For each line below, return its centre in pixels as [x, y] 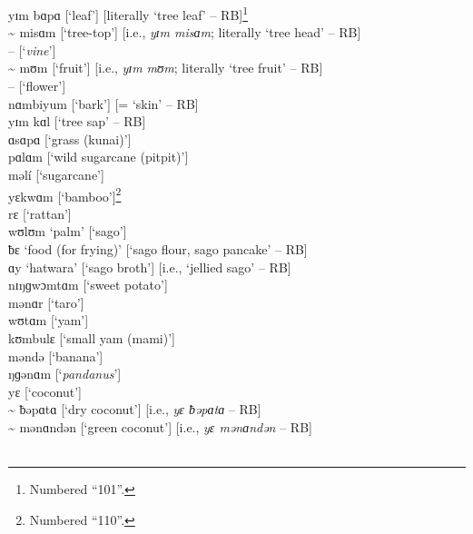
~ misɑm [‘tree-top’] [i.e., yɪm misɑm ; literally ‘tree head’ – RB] [185, 32]
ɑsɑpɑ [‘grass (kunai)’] [70, 138]
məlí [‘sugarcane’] [56, 174]
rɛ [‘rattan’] [40, 213]
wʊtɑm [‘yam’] [49, 320]
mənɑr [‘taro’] [46, 302]
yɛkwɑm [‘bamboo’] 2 [65, 194]
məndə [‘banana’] [56, 356]
